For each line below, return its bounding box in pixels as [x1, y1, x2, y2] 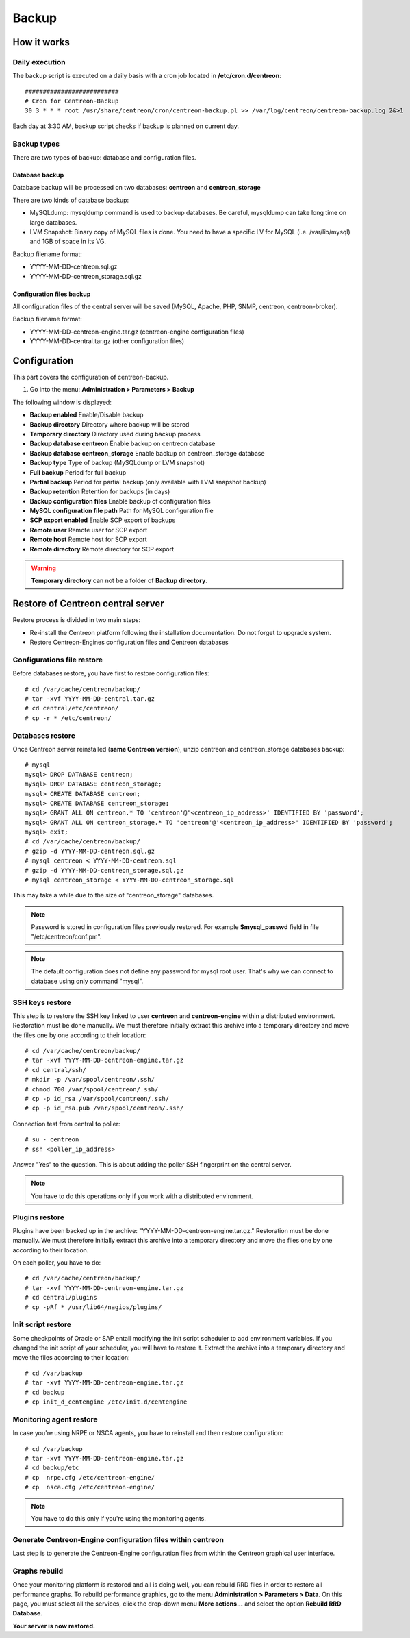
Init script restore [12, 1319, 72, 1329]
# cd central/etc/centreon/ [25, 704, 119, 712]
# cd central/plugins [25, 1293, 97, 1302]
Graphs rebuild [12, 1566, 64, 1576]
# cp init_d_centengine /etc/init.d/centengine [25, 1398, 188, 1406]
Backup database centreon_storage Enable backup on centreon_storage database [29, 449, 265, 457]
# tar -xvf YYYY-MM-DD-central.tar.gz [25, 695, 155, 703]
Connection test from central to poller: [12, 1119, 120, 1128]
